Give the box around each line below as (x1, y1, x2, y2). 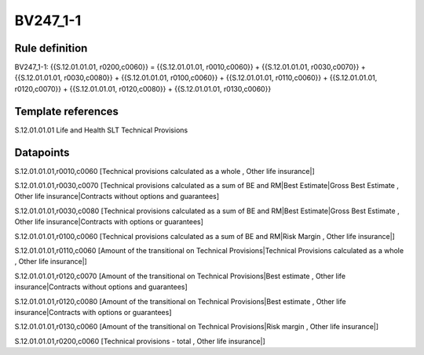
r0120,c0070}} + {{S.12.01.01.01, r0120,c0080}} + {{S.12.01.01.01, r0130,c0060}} (14, 84, 272, 93)
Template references (14, 104, 119, 118)
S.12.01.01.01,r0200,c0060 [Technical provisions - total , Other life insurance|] (14, 336, 266, 346)
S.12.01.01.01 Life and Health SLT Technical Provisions (14, 125, 188, 135)
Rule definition (14, 42, 88, 55)
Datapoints (14, 146, 70, 159)
